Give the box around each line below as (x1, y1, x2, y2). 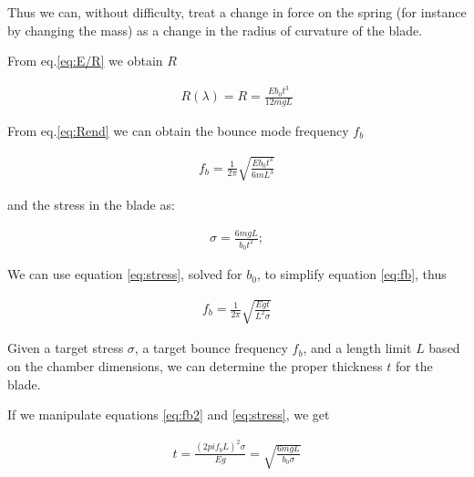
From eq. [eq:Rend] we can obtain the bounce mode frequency (7, 120, 349, 140)
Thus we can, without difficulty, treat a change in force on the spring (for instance (7, 3, 467, 21)
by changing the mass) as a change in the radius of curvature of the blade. (7, 20, 423, 39)
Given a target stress (7, 338, 124, 358)
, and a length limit (303, 338, 412, 358)
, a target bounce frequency (134, 338, 288, 358)
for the (395, 357, 433, 376)
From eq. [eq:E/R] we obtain (7, 51, 163, 70)
